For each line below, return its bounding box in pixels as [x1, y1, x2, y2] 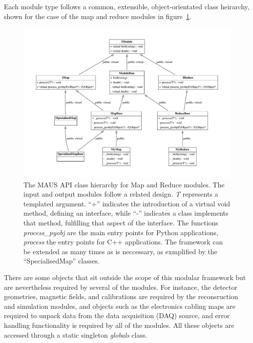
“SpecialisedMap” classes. [23, 256, 100, 266]
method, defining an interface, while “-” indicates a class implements [23, 208, 229, 218]
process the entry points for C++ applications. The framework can [23, 237, 223, 247]
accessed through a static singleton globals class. [4, 329, 148, 340]
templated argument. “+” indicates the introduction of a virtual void [23, 198, 230, 208]
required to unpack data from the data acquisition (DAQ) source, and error [4, 310, 230, 321]
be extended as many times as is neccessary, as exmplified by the [23, 246, 217, 256]
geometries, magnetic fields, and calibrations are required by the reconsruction [4, 291, 238, 302]
